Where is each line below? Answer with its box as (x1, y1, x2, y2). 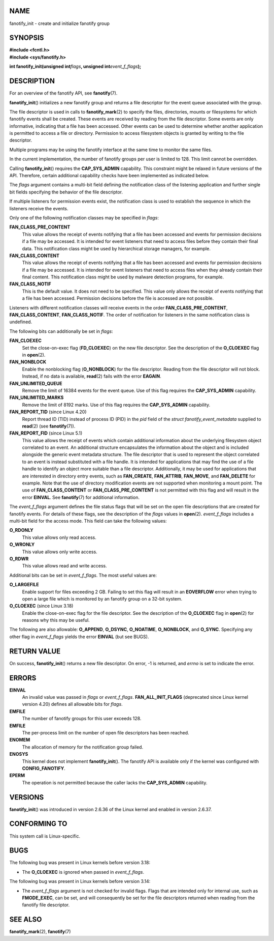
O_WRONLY (9, 541, 35, 548)
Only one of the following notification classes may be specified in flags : (9, 214, 159, 221)
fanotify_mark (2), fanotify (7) (9, 929, 71, 935)
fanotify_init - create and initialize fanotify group (9, 20, 110, 26)
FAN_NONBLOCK (9, 359, 47, 365)
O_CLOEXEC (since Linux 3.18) (9, 603, 74, 609)
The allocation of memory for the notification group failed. (22, 744, 144, 750)
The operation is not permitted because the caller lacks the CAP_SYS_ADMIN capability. (22, 779, 208, 786)
